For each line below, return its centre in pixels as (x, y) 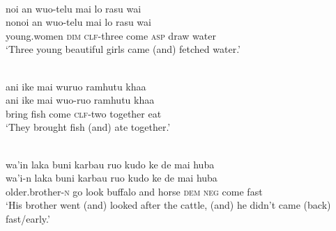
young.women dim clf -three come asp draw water (111, 35)
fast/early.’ (28, 218)
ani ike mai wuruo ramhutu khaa (76, 86)
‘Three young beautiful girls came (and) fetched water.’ (123, 49)
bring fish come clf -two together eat (84, 113)
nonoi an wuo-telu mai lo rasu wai (78, 22)
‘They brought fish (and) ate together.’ (88, 127)
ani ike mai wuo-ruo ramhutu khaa (80, 100)
